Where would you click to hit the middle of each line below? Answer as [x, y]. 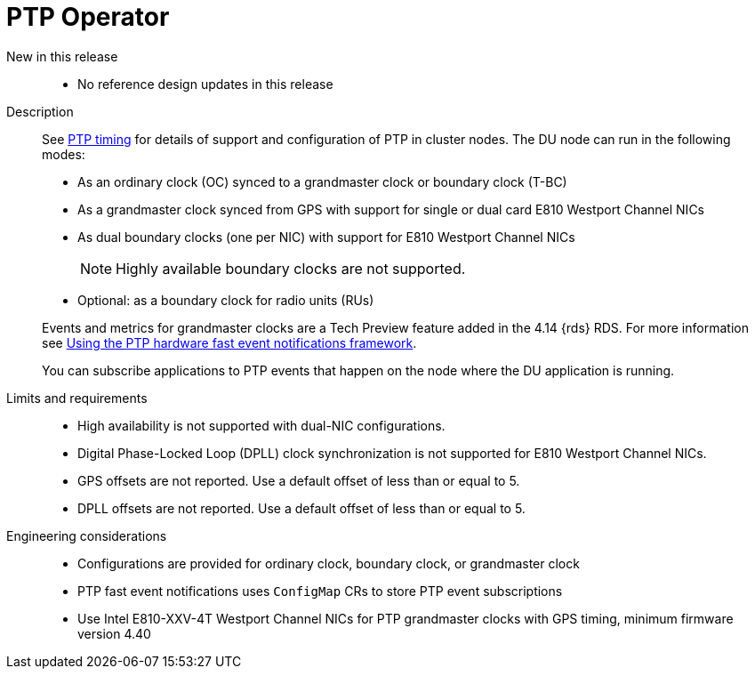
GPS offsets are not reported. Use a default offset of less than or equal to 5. [299, 480]
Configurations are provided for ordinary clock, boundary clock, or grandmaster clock [329, 563]
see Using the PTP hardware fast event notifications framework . [229, 342]
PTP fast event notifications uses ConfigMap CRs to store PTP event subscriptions [320, 591]
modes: [64, 154]
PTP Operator [88, 17]
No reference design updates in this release [205, 84]
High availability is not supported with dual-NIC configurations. [261, 425]
